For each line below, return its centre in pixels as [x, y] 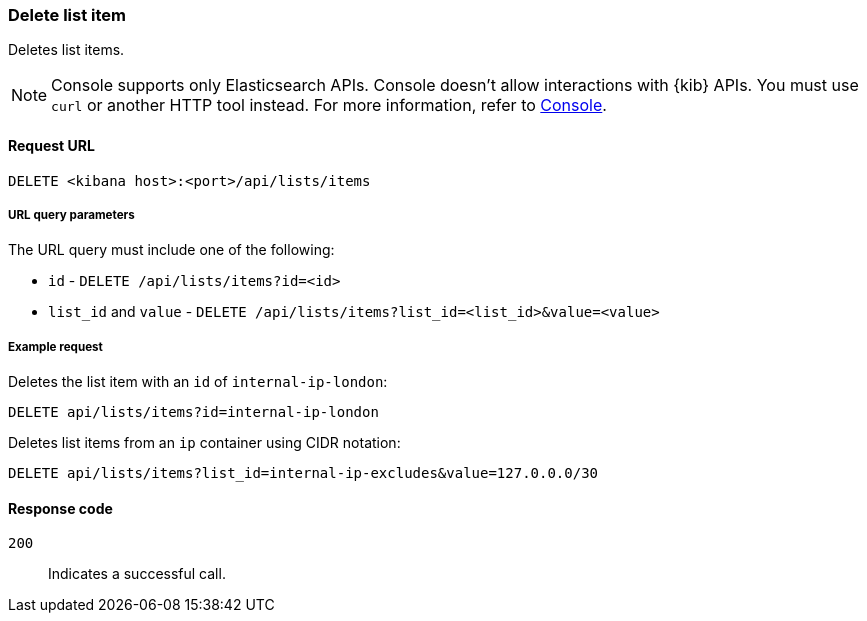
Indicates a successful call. [137, 574]
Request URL [51, 145]
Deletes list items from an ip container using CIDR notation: [204, 443]
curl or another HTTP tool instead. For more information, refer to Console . [329, 105]
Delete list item [67, 15]
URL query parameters [71, 214]
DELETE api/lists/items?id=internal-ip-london [193, 412]
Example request [55, 346]
